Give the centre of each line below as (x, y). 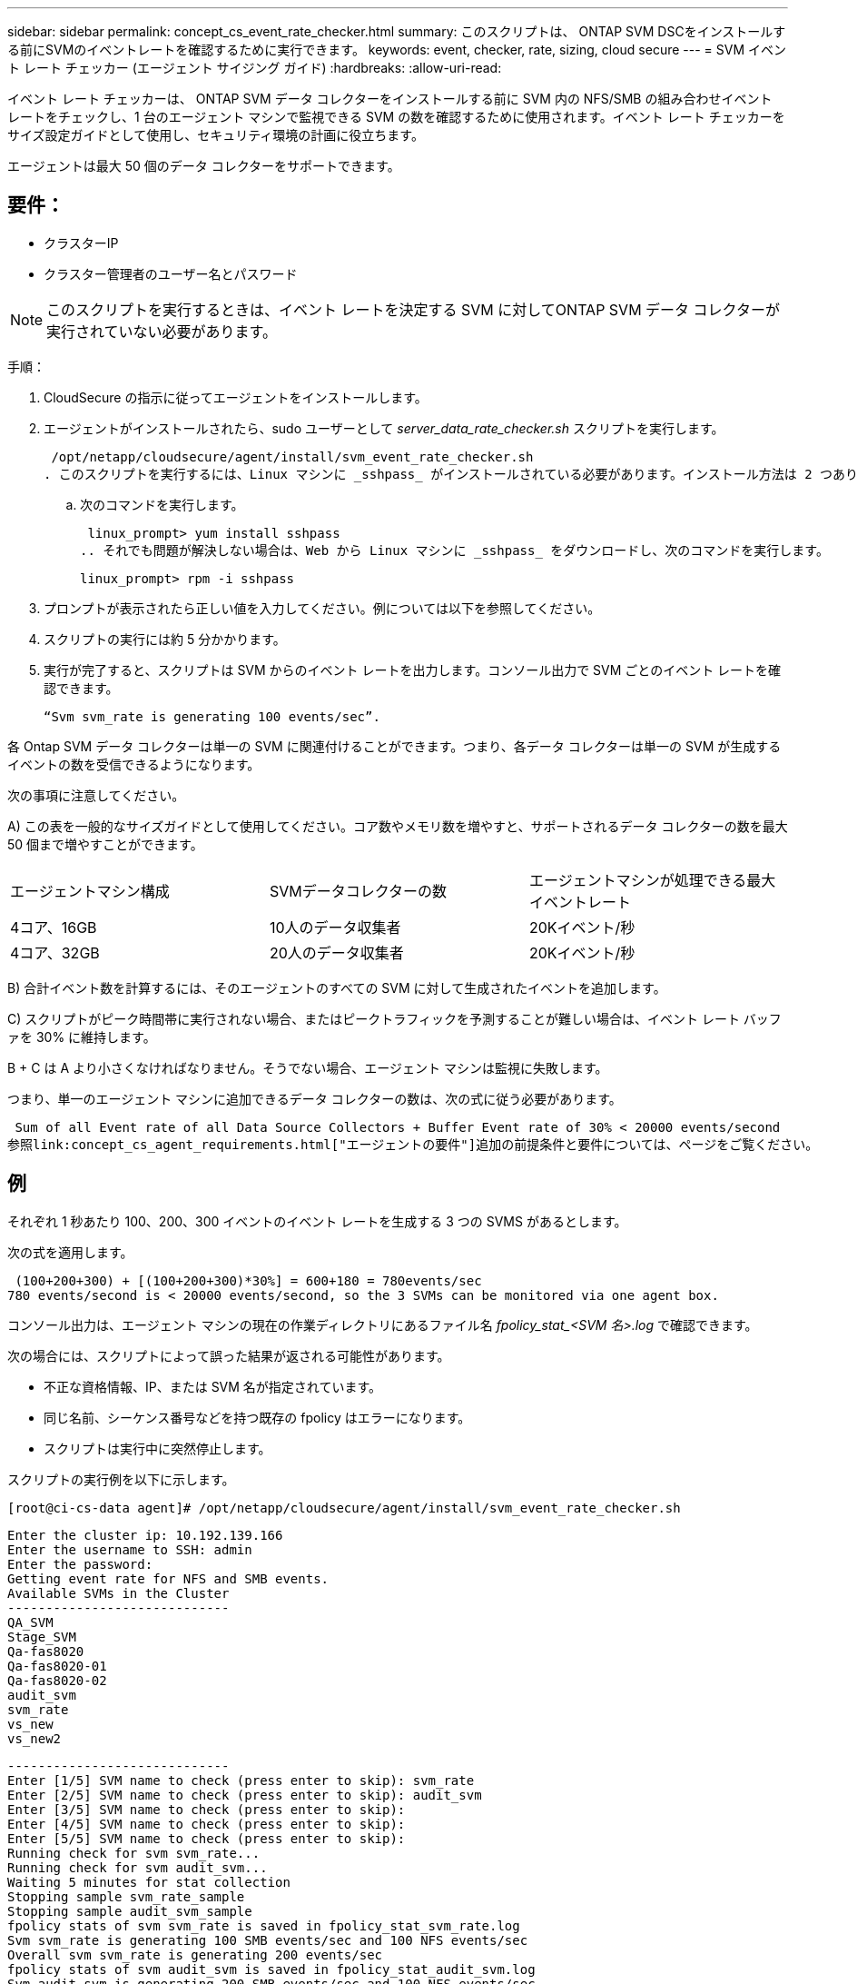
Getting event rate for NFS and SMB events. (168, 1578)
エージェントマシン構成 (90, 891)
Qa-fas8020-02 (57, 1680)
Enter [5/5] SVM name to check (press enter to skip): (207, 1838)
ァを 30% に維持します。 (82, 1037)
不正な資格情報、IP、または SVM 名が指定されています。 (213, 1386)
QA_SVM (30, 1622)
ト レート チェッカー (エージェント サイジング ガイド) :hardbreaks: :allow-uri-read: (255, 68)
